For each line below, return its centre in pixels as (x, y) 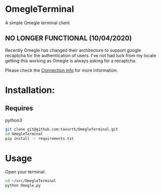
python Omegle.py (23, 186)
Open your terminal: (25, 172)
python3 (14, 120)
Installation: (30, 90)
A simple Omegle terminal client (38, 23)
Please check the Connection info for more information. (61, 70)
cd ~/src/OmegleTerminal (31, 181)
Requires (19, 108)
